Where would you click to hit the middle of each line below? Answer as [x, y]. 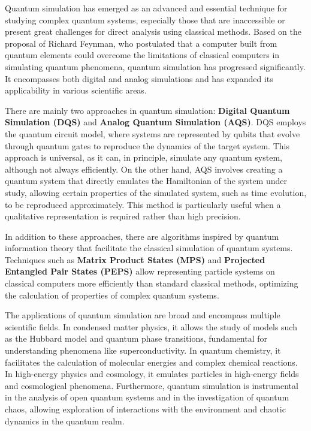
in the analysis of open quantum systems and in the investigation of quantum [147, 397]
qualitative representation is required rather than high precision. [123, 216]
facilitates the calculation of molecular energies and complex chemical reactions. [151, 362]
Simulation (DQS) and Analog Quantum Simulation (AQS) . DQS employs [155, 122]
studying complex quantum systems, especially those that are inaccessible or [145, 19]
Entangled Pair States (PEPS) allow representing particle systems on [140, 271]
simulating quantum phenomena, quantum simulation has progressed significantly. [155, 66]
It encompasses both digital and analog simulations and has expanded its [139, 78]
